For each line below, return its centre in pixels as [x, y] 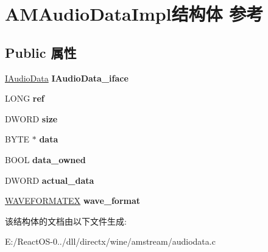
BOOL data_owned [45, 159]
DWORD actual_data [50, 180]
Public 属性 [41, 52]
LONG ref [25, 98]
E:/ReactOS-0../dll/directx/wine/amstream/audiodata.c [110, 241]
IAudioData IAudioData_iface [67, 78]
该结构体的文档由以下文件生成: [66, 221]
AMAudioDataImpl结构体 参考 [134, 14]
